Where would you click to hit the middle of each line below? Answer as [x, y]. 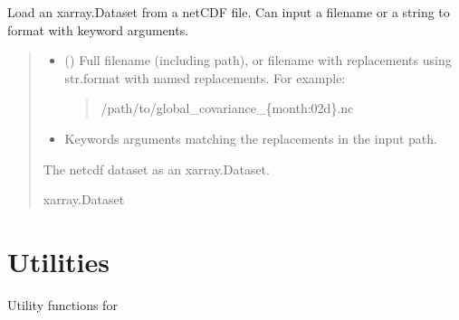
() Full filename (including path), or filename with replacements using [258, 60]
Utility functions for [62, 304]
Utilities [59, 261]
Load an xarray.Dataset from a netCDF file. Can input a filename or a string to [229, 12]
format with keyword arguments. [98, 29]
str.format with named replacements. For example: [205, 77]
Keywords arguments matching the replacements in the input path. [251, 138]
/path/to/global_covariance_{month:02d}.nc [227, 108]
